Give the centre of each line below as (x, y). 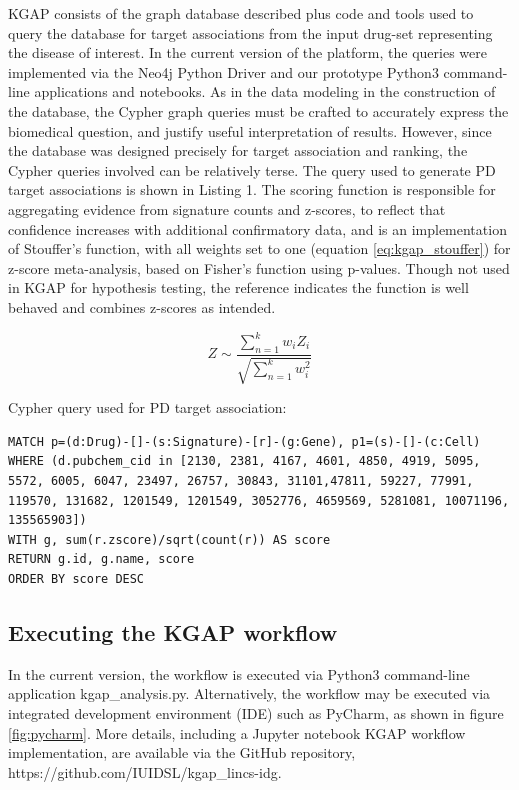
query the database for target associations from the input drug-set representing (250, 32)
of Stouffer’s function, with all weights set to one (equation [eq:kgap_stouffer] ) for (259, 248)
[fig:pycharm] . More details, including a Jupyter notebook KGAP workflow (237, 732)
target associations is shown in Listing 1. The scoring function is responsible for (252, 189)
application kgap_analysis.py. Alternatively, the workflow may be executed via (249, 693)
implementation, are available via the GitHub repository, (182, 752)
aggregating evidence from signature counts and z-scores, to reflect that (227, 208)
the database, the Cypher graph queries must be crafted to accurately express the (258, 110)
